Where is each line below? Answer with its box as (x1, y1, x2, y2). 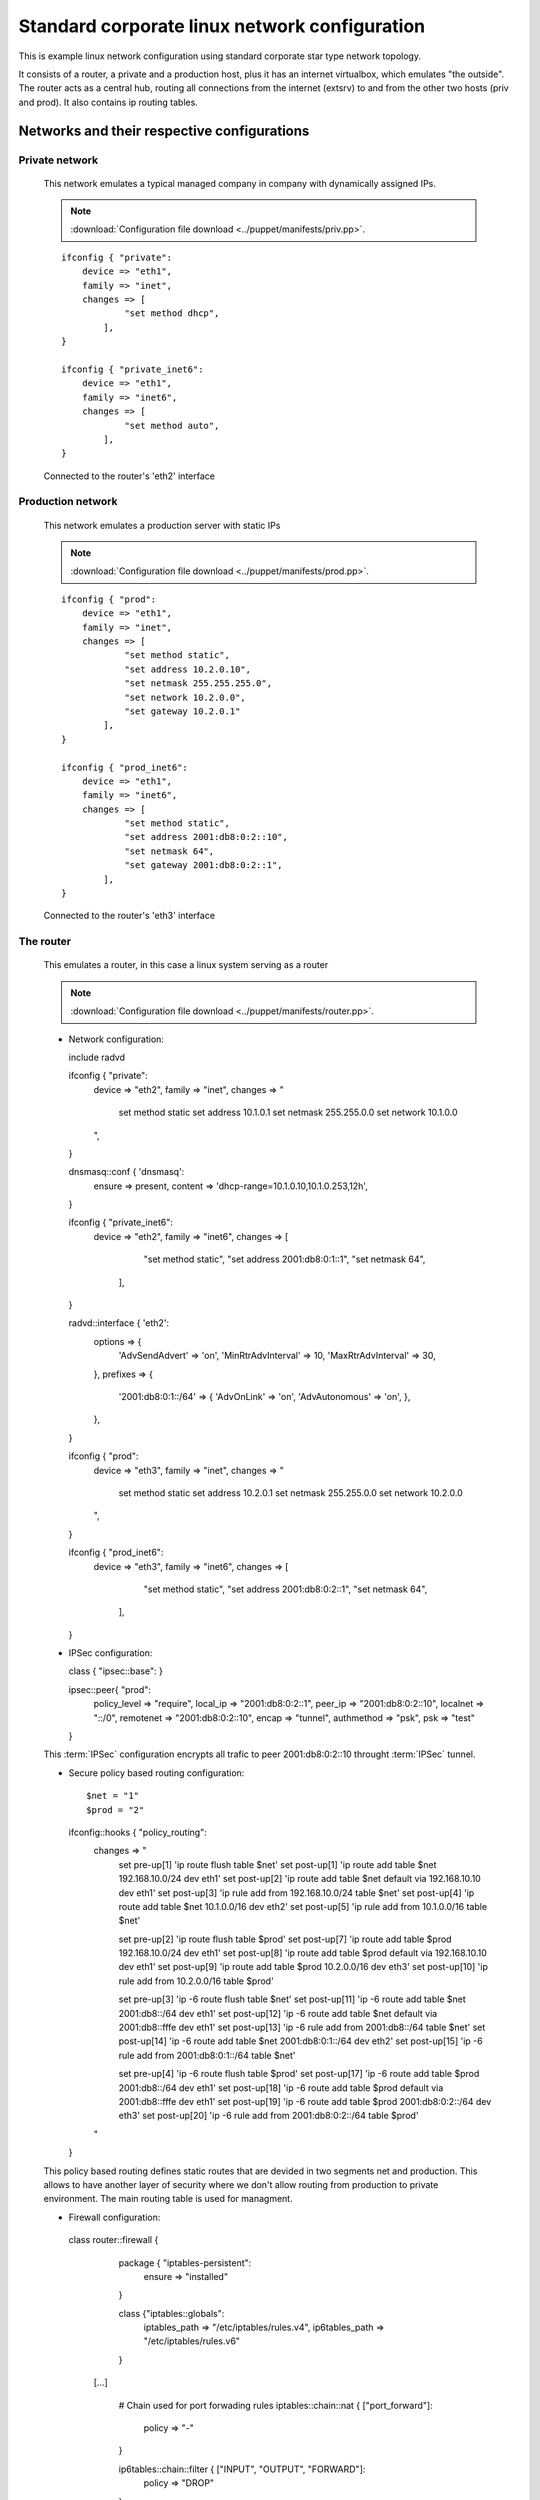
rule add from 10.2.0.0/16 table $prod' (118, 1975, 274, 1987)
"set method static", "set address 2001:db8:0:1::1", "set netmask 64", (143, 1253, 426, 1265)
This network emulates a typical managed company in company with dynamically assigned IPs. (43, 177, 437, 189)
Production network (18, 495, 118, 509)
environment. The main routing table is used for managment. (43, 2193, 294, 2205)
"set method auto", (124, 420, 220, 431)
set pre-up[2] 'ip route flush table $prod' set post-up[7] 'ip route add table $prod (118, 1933, 452, 1945)
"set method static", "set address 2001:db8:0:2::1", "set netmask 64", (143, 1583, 428, 1595)
